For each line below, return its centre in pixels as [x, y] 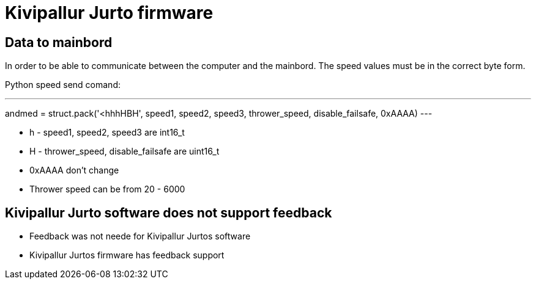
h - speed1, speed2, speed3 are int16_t [107, 133]
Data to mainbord [59, 42]
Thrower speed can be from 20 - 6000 [107, 189]
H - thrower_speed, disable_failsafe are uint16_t [125, 151]
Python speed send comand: [63, 85]
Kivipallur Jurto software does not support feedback [169, 213]
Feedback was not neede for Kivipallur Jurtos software [140, 236]
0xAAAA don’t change [74, 170]
